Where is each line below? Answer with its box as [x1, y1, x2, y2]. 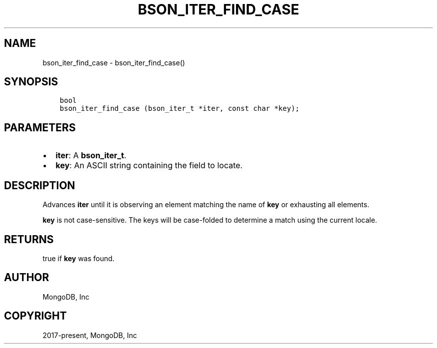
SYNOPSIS [4, 75, 58, 88]
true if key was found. [42, 254, 115, 263]
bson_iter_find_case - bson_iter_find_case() [42, 58, 185, 67]
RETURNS [4, 233, 54, 246]
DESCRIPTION [4, 179, 75, 192]
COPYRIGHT [4, 310, 67, 323]
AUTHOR [4, 271, 49, 284]
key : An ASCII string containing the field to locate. [55, 160, 243, 171]
